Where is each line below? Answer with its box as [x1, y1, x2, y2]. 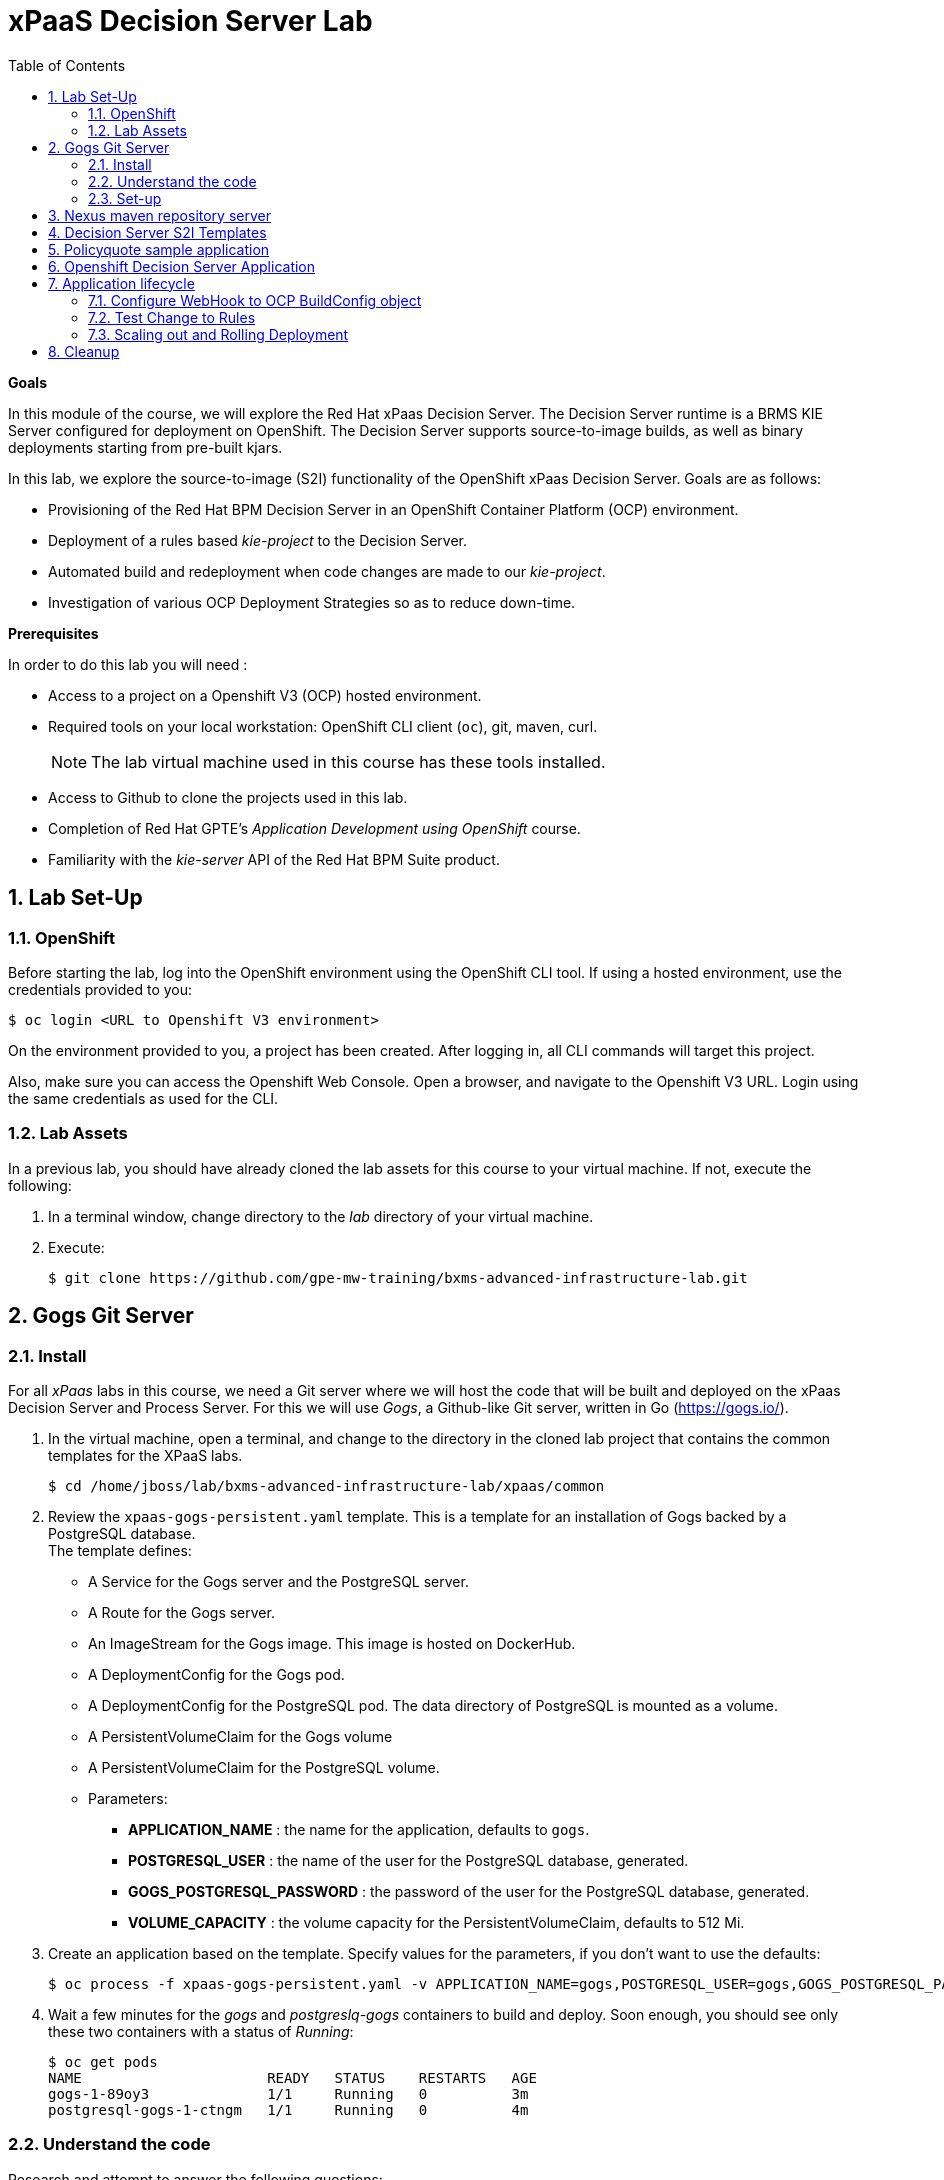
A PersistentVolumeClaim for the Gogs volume [88, 1727, 393, 1745]
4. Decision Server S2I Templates [48, 223, 267, 241]
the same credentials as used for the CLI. [8, 1089, 279, 1107]
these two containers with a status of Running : [48, 2022, 354, 2040]
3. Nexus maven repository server [48, 206, 271, 224]
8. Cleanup [48, 342, 120, 360]
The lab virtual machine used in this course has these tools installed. [91, 751, 606, 772]
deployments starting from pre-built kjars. [8, 438, 283, 456]
